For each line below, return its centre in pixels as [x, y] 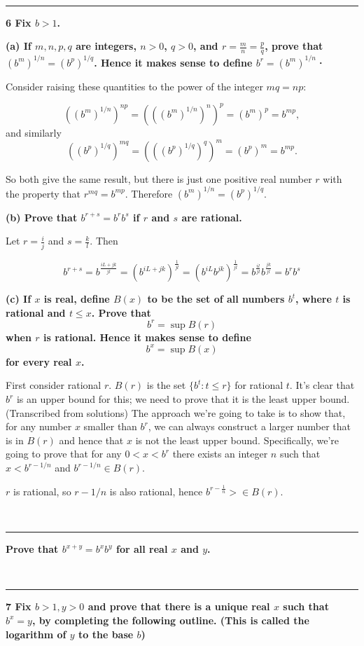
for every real [39, 361]
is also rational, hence [156, 491]
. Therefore [149, 193]
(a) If [19, 46]
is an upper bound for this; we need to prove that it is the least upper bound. [183, 399]
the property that [43, 193]
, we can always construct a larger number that [250, 426]
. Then [104, 241]
